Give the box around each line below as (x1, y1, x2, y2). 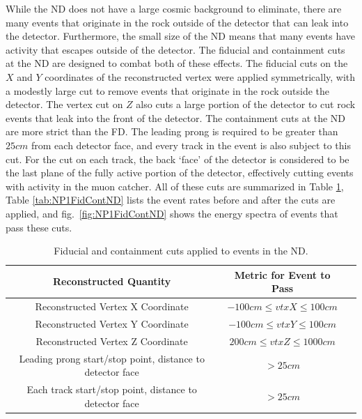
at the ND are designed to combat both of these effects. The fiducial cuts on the (6, 56, 348, 70)
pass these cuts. (6, 220, 72, 234)
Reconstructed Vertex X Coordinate (35, 299, 189, 314)
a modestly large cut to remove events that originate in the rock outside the (6, 83, 330, 98)
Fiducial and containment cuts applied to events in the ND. (54, 243, 308, 258)
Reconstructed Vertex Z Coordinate (36, 333, 188, 348)
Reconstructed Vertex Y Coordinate (35, 316, 189, 330)
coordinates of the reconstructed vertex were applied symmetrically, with (45, 69, 356, 84)
